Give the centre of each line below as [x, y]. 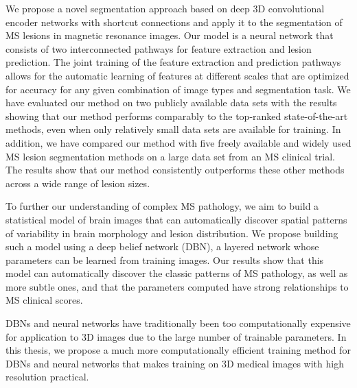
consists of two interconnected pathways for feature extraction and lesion [159, 48]
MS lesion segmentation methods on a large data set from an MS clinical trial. [170, 156]
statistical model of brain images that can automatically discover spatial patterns [176, 219]
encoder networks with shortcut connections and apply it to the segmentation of [174, 22]
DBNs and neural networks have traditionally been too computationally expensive [178, 323]
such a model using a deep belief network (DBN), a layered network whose [162, 246]
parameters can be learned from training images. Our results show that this [165, 259]
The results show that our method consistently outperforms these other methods [175, 170]
